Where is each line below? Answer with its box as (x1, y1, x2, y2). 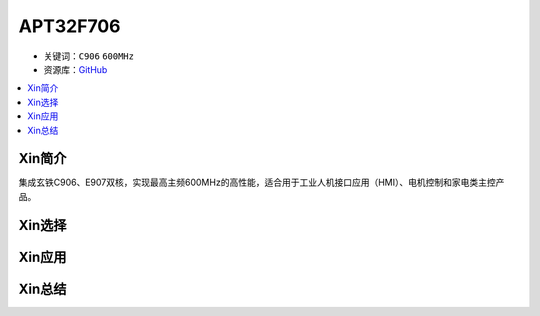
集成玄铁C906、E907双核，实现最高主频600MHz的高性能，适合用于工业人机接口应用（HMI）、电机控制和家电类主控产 (18, 176, 505, 189)
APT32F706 (18, 15, 121, 37)
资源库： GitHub (43, 63, 108, 75)
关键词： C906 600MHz (43, 50, 135, 62)
